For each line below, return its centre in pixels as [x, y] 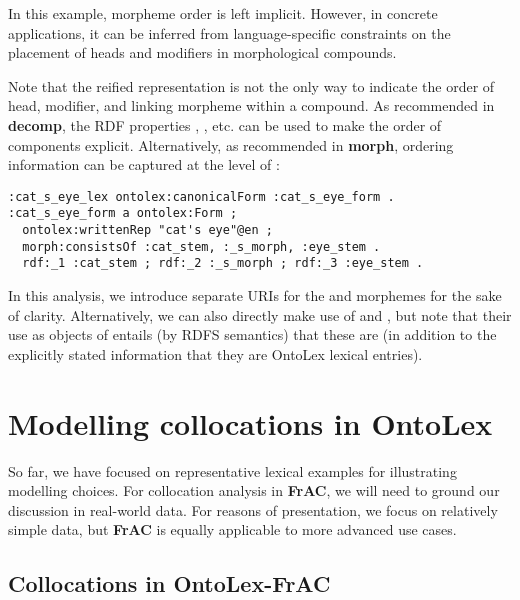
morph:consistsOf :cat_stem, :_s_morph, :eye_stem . [201, 246]
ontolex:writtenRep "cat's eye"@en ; [147, 230]
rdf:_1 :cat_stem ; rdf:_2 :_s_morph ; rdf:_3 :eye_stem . [223, 263]
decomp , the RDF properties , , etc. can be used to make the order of [225, 124]
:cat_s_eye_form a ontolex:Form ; [123, 213]
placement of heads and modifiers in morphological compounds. [202, 52]
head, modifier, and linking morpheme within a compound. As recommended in [251, 105]
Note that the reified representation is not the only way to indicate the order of [251, 85]
